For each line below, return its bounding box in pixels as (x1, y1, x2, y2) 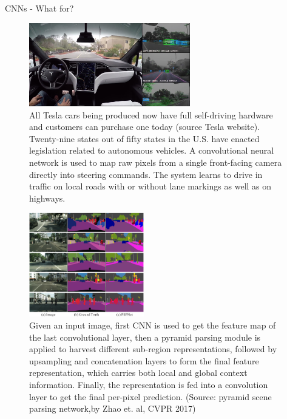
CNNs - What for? (5, 2, 74, 14)
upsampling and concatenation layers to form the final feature (29, 354, 259, 367)
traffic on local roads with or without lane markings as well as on (29, 180, 272, 192)
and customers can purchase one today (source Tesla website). (29, 120, 260, 133)
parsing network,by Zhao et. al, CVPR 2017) (29, 402, 196, 415)
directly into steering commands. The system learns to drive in (29, 168, 263, 180)
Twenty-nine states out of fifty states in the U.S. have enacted (29, 132, 260, 145)
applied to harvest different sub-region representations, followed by (29, 342, 277, 355)
